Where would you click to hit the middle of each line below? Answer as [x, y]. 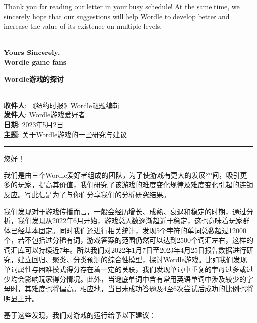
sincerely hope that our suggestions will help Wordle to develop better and [117, 16]
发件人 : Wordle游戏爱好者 [45, 115]
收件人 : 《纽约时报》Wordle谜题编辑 [62, 105]
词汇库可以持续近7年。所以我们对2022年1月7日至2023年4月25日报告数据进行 [125, 249]
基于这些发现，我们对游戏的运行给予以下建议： [80, 315]
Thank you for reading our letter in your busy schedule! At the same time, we [122, 6]
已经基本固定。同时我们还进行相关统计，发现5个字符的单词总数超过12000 [128, 230]
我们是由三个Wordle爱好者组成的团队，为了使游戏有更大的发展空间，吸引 [122, 175]
